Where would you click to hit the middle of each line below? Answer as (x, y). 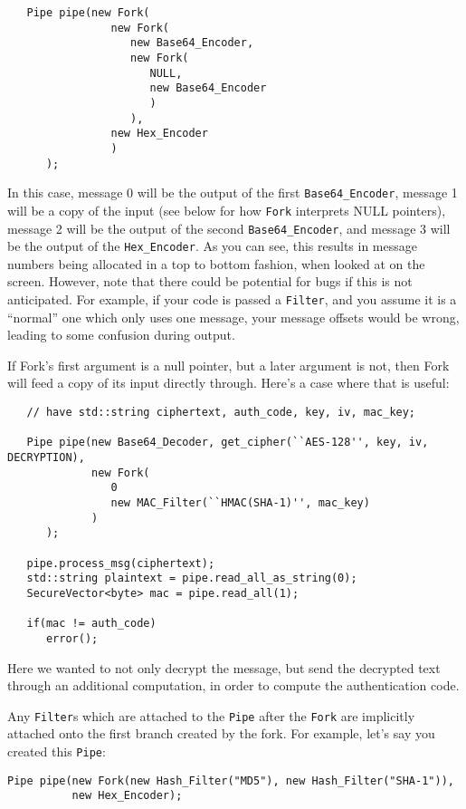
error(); (72, 638)
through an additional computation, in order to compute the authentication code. (233, 685)
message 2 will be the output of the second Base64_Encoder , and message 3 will (229, 228)
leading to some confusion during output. (121, 335)
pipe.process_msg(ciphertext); (121, 563)
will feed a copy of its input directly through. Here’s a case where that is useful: (228, 383)
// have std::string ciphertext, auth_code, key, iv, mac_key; (221, 413)
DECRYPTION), (46, 458)
